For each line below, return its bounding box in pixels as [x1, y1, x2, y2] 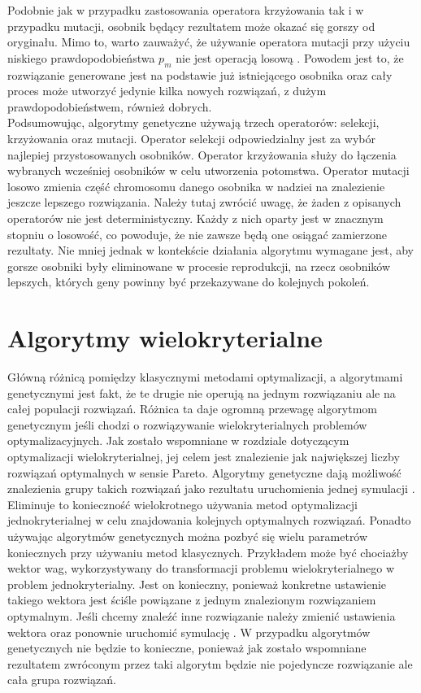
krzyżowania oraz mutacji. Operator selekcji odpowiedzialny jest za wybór [7, 129, 376, 146]
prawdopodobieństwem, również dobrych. [7, 98, 212, 115]
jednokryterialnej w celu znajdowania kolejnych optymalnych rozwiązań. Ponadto [7, 512, 411, 529]
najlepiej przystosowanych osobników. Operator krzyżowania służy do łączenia [7, 146, 397, 163]
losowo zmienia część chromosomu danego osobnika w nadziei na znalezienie [7, 177, 385, 194]
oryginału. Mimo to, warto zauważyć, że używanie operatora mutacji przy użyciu [7, 33, 410, 50]
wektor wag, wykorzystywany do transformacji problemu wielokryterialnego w [7, 560, 395, 577]
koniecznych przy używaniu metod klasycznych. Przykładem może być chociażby [7, 543, 409, 560]
